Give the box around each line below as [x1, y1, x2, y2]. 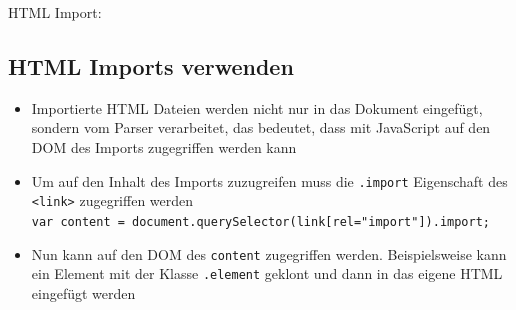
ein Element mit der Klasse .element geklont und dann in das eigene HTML [31, 263, 503, 284]
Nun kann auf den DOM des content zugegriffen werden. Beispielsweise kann [31, 243, 507, 264]
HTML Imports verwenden [8, 50, 294, 81]
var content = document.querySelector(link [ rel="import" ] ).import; [31, 214, 490, 229]
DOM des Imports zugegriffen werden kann [31, 136, 297, 157]
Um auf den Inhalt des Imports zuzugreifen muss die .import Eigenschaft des [31, 170, 508, 191]
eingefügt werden [31, 282, 136, 303]
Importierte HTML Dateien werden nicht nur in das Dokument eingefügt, [31, 97, 483, 118]
